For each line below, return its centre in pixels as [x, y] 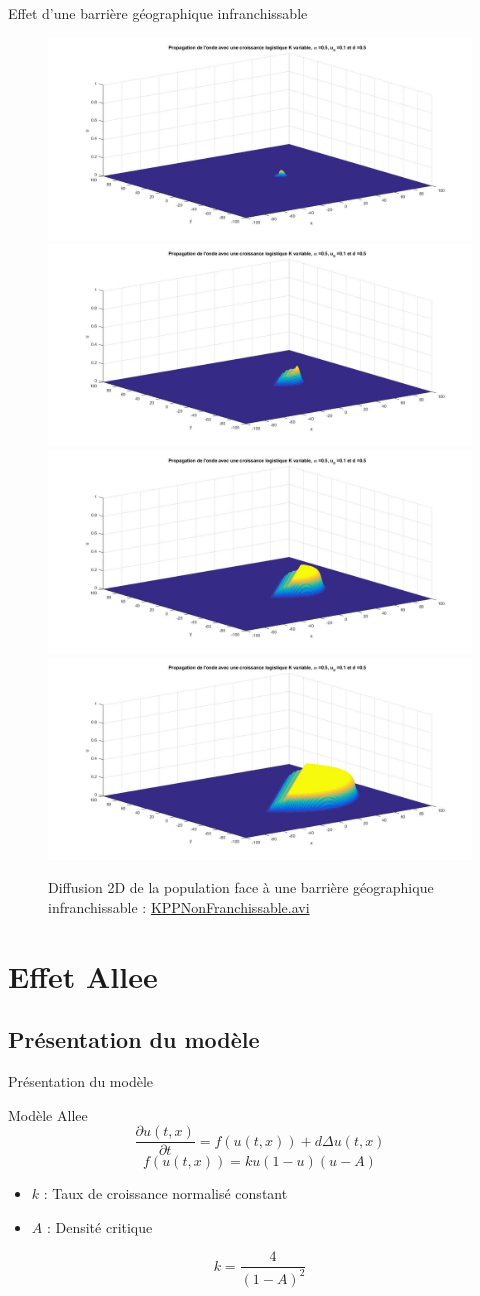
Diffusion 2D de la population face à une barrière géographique [241, 887]
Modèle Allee [48, 1114]
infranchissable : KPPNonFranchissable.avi [179, 906]
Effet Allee [83, 975]
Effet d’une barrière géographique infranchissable [158, 13]
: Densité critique [99, 1226]
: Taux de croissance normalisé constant [165, 1193]
